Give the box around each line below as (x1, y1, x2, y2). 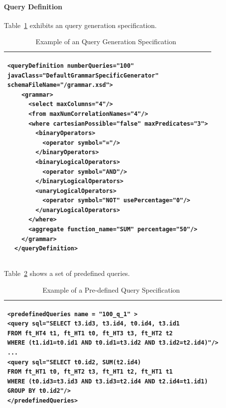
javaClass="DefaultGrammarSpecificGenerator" (7, 72, 159, 79)
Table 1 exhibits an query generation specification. (4, 20, 157, 30)
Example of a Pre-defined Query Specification (42, 284, 180, 295)
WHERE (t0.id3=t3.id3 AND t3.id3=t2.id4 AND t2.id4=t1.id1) (7, 378, 208, 385)
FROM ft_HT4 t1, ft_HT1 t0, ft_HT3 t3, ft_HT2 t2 (7, 329, 173, 337)
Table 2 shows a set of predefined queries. (4, 268, 130, 278)
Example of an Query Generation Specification (35, 36, 176, 47)
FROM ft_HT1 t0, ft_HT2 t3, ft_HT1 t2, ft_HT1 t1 (7, 368, 173, 376)
